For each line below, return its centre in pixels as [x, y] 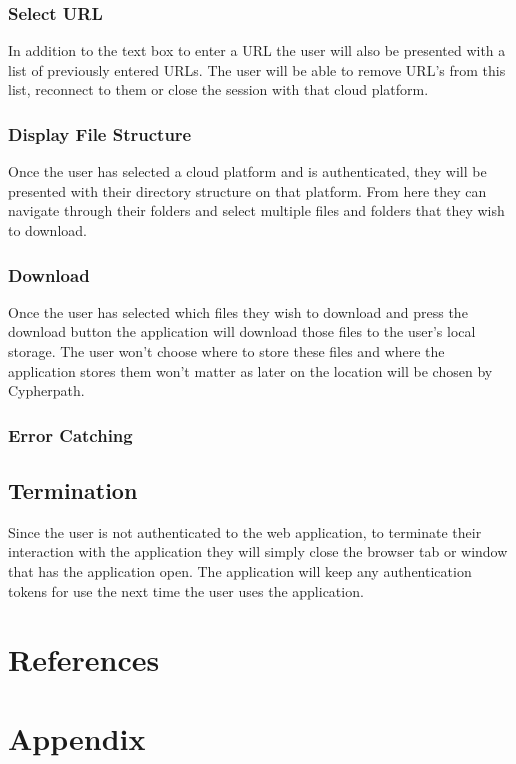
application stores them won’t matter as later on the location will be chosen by [250, 370]
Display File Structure [100, 133]
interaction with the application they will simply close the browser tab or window [258, 551]
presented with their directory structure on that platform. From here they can [247, 190]
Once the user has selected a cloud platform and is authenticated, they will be [247, 171]
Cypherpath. [46, 390]
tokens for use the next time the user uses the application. [186, 590]
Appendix [77, 737]
